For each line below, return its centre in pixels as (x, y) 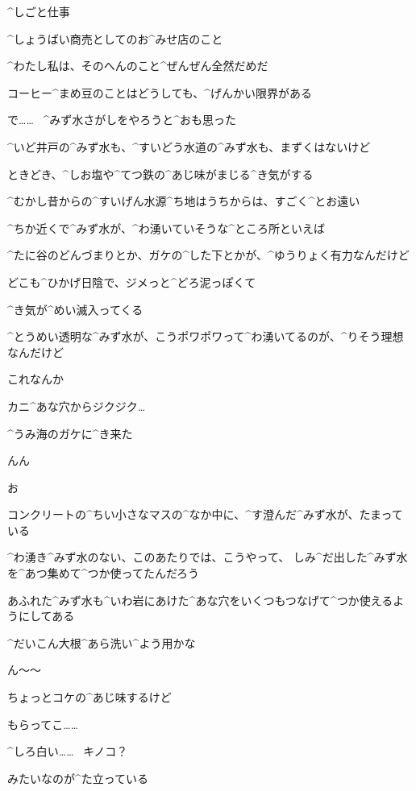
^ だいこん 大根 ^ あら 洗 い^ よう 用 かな (102, 642)
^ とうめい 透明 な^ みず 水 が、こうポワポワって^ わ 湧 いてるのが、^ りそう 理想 (206, 336)
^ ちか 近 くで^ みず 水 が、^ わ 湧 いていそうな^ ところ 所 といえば (166, 228)
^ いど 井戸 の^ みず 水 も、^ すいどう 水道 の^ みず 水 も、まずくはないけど (189, 146)
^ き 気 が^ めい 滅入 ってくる (75, 309)
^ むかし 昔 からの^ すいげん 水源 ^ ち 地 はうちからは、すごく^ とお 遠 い (184, 201)
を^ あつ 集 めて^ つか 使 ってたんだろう (104, 573)
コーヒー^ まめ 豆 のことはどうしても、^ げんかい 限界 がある (160, 92)
